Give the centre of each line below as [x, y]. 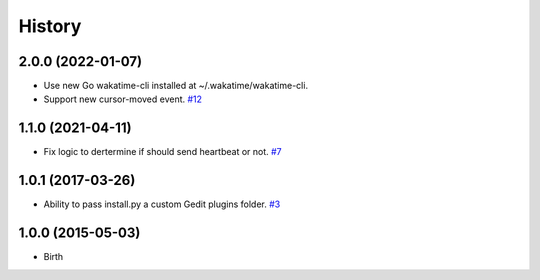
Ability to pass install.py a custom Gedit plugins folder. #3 [162, 204]
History [50, 26]
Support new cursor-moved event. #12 [123, 99]
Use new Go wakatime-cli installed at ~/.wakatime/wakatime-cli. [176, 86]
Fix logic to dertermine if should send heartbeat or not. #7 [162, 152]
